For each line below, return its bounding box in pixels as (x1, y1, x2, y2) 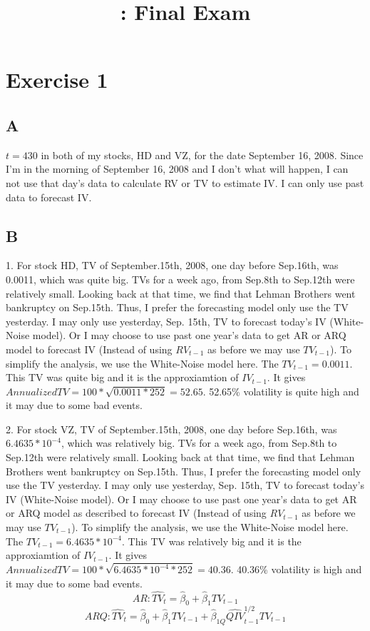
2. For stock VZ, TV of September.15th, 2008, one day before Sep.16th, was (6, 421, 337, 436)
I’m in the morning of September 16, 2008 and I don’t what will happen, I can (6, 161, 349, 176)
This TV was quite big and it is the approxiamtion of (6, 370, 239, 385)
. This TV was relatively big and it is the (121, 533, 302, 548)
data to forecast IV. (6, 189, 92, 204)
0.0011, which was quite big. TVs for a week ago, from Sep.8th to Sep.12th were (6, 271, 355, 286)
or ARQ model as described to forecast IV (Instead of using (6, 505, 267, 520)
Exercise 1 (6, 65, 108, 94)
